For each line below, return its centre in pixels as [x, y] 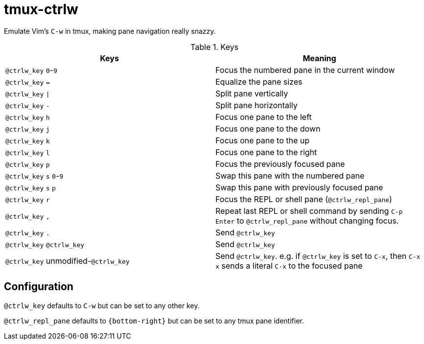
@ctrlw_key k [28, 141]
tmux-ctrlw [41, 9]
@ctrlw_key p [28, 164]
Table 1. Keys [214, 47]
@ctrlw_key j [28, 129]
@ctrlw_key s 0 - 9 [35, 175]
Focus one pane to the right [266, 152]
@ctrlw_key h [28, 117]
